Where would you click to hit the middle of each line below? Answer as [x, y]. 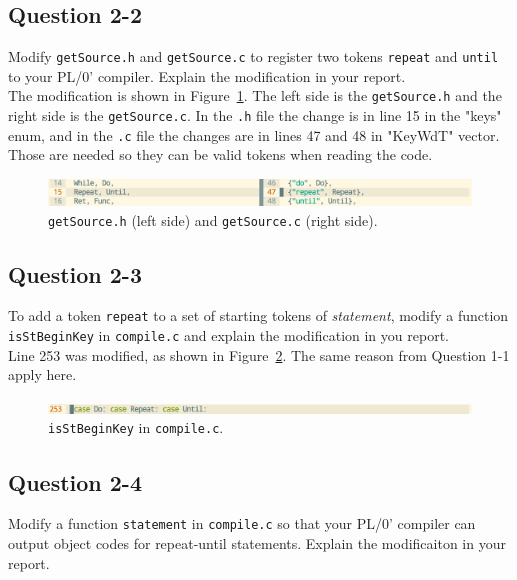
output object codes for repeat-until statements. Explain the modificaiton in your [257, 542]
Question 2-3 [75, 273]
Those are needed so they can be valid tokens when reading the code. [220, 154]
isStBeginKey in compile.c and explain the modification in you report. [228, 335]
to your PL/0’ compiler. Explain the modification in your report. [207, 75]
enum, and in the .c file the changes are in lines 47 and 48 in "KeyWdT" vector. [254, 134]
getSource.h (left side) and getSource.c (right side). [213, 219]
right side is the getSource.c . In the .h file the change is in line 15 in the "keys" [255, 115]
